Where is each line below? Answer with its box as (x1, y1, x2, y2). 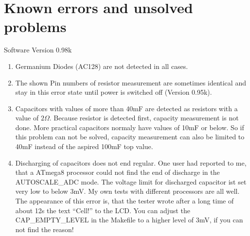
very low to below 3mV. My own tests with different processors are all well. (15, 186, 240, 196)
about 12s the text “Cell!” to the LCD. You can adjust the (15, 205, 190, 215)
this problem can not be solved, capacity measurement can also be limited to (15, 132, 245, 142)
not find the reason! (15, 224, 74, 234)
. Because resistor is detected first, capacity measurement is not (49, 113, 239, 123)
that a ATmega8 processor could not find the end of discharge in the (15, 167, 220, 177)
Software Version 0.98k (4, 45, 72, 55)
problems (4, 17, 67, 36)
